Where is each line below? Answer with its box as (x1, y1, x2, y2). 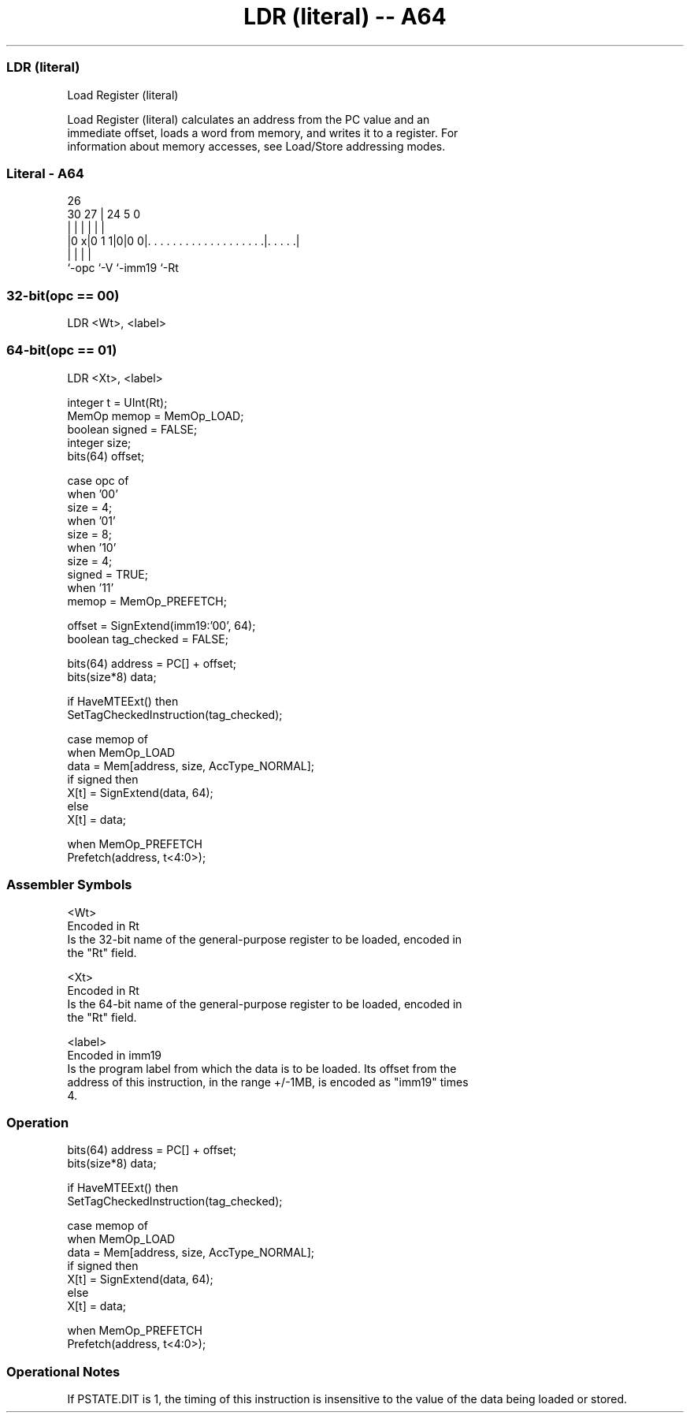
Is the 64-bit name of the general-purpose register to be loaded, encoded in (67, 996, 462, 1011)
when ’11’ (67, 580, 114, 594)
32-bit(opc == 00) (6, 287, 120, 304)
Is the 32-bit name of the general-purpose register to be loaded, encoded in (67, 932, 462, 946)
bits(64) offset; (67, 449, 145, 463)
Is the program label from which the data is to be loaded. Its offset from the (67, 1061, 457, 1075)
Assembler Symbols (6, 877, 132, 893)
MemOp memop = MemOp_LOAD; (67, 408, 244, 423)
